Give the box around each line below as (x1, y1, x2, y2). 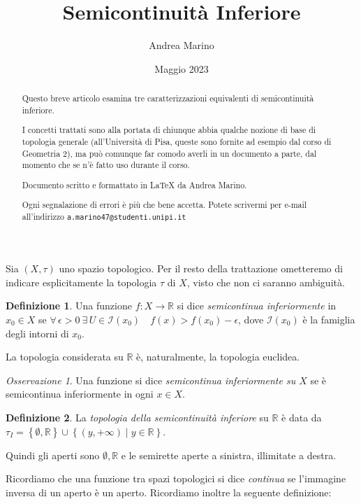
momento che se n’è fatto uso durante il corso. (22, 159, 190, 171)
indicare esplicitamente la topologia (6, 274, 157, 289)
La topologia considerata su (6, 349, 124, 364)
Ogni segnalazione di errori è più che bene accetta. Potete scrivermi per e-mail (22, 199, 307, 211)
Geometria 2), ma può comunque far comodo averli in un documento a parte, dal (22, 147, 317, 159)
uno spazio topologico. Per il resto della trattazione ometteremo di (59, 261, 343, 276)
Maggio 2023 (154, 61, 209, 76)
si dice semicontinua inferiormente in (177, 298, 337, 313)
